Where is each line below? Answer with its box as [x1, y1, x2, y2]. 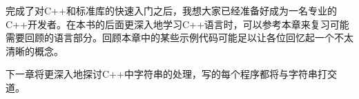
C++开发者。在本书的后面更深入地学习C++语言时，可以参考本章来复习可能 [6, 16, 349, 31]
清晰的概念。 [6, 43, 64, 58]
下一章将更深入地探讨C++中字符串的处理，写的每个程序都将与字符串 [6, 67, 318, 81]
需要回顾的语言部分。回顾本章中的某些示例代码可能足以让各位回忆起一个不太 [6, 30, 353, 45]
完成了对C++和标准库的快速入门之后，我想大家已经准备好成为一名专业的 [6, 3, 337, 17]
